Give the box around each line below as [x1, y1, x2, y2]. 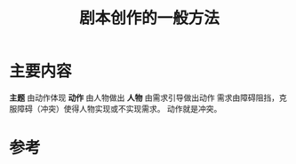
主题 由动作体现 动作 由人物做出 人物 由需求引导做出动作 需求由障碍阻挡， [9, 92, 280, 103]
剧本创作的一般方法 [78, 8, 220, 28]
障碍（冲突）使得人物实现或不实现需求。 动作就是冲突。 [16, 103, 222, 113]
